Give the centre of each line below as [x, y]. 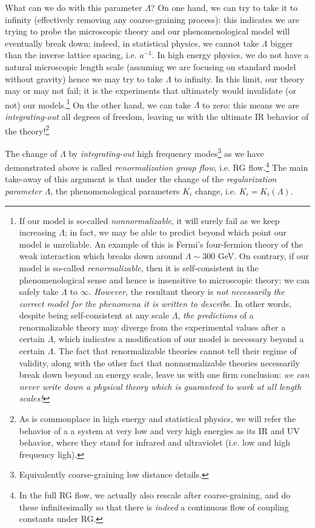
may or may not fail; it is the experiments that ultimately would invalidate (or [151, 91]
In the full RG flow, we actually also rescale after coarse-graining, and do [155, 495]
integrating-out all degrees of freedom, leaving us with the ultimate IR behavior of [157, 116]
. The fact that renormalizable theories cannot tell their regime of [175, 351]
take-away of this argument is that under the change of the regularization [141, 179]
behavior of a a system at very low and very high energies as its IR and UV [159, 430]
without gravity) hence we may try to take [84, 78]
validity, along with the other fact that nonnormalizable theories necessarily [159, 362]
